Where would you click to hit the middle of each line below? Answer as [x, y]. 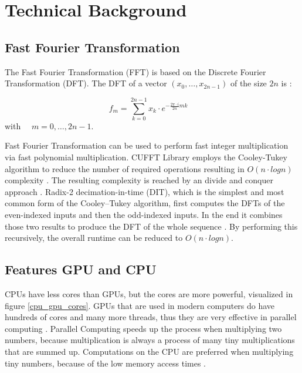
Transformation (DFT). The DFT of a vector [86, 83]
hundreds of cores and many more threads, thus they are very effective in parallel [151, 317]
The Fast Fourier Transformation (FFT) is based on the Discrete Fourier [135, 71]
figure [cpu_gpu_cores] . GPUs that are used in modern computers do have [140, 305]
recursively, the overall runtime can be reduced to [94, 238]
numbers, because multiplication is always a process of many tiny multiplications [150, 340]
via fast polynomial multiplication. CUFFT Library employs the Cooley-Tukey [146, 157]
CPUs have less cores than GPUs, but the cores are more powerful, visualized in [149, 294]
